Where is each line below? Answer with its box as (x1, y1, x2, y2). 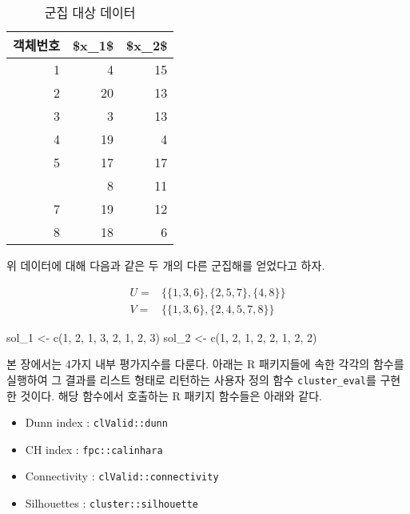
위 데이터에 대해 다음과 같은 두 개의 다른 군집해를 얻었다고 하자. (6, 257, 325, 273)
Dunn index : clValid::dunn (25, 414, 168, 431)
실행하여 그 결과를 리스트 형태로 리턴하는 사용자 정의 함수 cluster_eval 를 (6, 371, 376, 388)
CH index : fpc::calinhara (25, 440, 163, 457)
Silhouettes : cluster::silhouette (25, 495, 199, 512)
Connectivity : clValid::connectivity (25, 468, 219, 484)
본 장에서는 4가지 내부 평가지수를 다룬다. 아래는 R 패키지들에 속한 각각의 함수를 (6, 355, 404, 372)
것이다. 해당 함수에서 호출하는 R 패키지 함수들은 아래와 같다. (20, 387, 322, 404)
